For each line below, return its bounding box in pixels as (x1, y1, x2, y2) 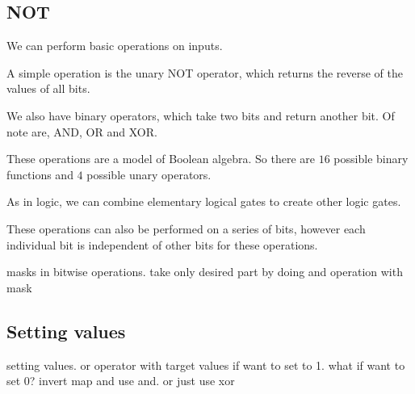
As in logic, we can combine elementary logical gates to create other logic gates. (6, 193, 401, 210)
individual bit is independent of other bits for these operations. (6, 236, 318, 253)
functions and (6, 166, 73, 182)
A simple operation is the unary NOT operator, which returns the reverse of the (6, 64, 404, 81)
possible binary (333, 150, 409, 167)
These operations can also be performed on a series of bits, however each (6, 220, 366, 237)
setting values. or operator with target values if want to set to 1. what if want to (6, 356, 405, 373)
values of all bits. (6, 80, 90, 97)
